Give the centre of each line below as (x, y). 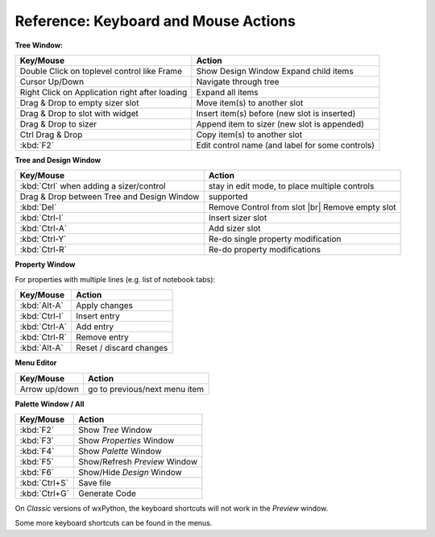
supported (228, 197)
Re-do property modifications (265, 250)
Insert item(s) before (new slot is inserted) (276, 113)
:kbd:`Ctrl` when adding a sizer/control (93, 186)
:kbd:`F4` (37, 451)
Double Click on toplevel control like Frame (101, 71)
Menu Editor (36, 363)
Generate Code (107, 493)
